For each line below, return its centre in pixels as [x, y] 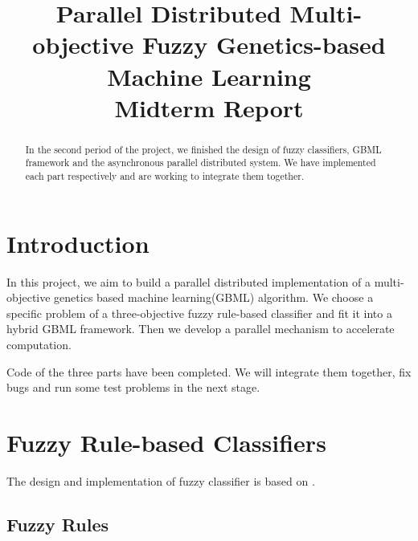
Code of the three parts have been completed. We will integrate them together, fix [209, 371]
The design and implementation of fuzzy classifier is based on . [161, 480]
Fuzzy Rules [58, 524]
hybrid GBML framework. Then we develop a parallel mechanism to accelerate [201, 329]
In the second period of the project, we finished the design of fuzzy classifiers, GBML [203, 149]
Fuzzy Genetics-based [264, 45]
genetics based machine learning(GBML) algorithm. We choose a [214, 297]
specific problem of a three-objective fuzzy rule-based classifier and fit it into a [199, 313]
